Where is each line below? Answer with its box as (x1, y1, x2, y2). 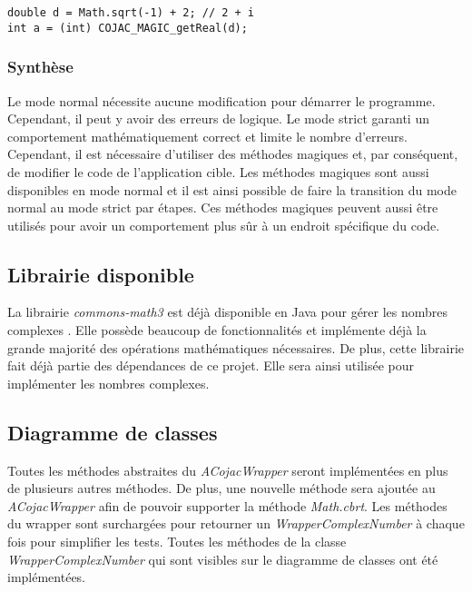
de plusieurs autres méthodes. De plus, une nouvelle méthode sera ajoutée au (7, 479, 436, 498)
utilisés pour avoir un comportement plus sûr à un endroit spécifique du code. (7, 215, 440, 234)
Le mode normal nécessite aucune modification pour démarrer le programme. (7, 91, 436, 110)
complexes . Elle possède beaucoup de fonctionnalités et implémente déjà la (7, 321, 427, 340)
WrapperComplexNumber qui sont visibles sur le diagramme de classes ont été (7, 549, 438, 568)
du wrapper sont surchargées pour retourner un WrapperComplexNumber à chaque (7, 514, 465, 533)
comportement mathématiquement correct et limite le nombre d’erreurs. (7, 126, 408, 145)
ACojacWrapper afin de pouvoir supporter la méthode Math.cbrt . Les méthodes (7, 496, 447, 515)
